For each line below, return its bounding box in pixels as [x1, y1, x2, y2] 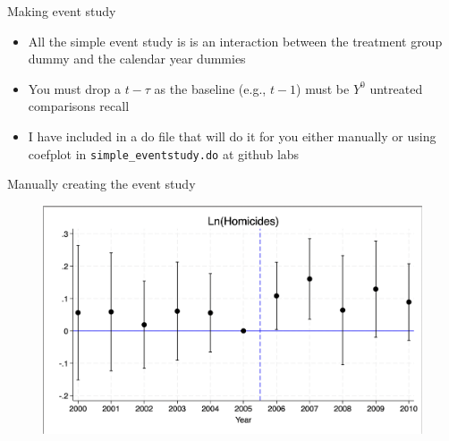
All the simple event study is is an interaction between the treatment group [28, 31, 443, 50]
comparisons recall [28, 97, 130, 115]
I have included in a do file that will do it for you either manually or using [28, 126, 436, 145]
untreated [369, 79, 423, 98]
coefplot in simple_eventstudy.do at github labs [28, 144, 300, 163]
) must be [296, 79, 350, 98]
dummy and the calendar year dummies [28, 49, 246, 68]
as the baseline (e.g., [154, 79, 267, 98]
